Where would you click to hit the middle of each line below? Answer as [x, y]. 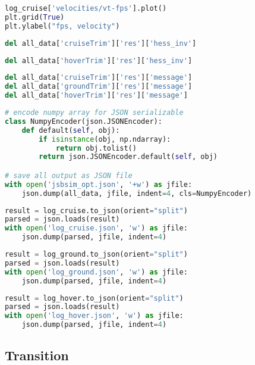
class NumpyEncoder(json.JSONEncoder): [84, 121]
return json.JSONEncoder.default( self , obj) [128, 157]
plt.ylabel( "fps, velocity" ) [62, 26]
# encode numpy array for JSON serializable [94, 113]
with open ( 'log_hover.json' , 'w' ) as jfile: [94, 316]
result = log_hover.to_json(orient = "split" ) [94, 298]
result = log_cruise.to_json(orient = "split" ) [96, 210]
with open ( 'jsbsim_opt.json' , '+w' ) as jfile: [99, 184]
